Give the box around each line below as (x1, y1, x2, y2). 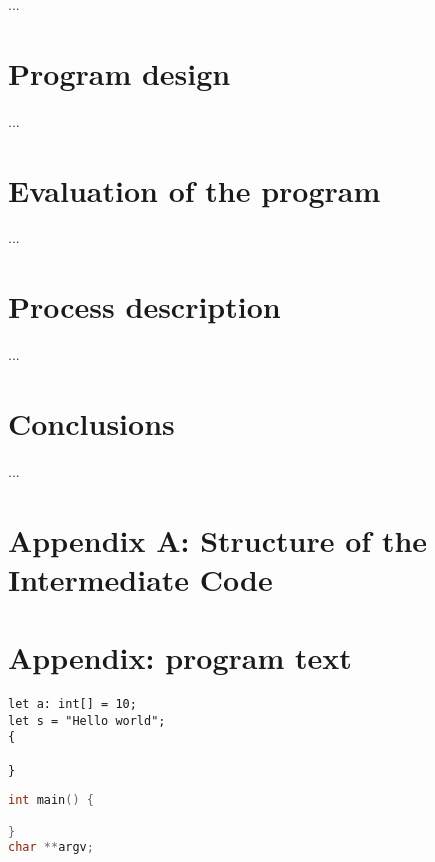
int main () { (8, 793, 94, 808)
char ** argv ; (8, 839, 94, 854)
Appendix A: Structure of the (8, 519, 428, 560)
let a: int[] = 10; (8, 697, 137, 712)
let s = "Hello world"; (8, 713, 166, 728)
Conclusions (8, 402, 175, 443)
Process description (8, 286, 281, 327)
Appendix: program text (8, 637, 352, 678)
